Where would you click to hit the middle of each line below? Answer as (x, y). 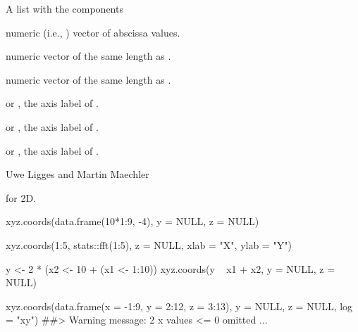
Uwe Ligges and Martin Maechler (78, 174)
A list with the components (64, 8)
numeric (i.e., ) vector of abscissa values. (93, 32)
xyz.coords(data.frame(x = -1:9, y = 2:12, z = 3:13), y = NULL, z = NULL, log (179, 306)
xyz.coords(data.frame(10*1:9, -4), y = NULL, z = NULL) (132, 221)
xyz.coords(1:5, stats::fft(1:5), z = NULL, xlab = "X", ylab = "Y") (149, 244)
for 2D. (21, 197)
